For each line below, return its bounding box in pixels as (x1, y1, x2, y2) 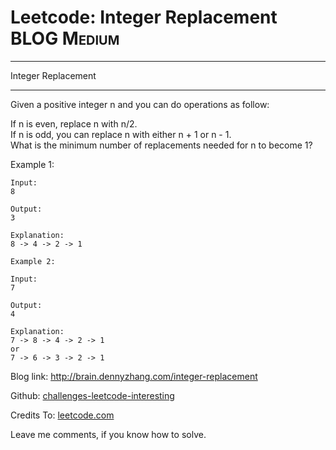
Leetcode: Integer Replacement (10, 6, 278, 29)
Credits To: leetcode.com (10, 409, 115, 421)
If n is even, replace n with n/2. (10, 117, 138, 130)
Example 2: (10, 256, 56, 266)
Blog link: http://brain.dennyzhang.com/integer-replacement (10, 370, 258, 382)
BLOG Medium (10, 27, 120, 50)
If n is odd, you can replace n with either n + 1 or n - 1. (10, 128, 232, 140)
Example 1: (10, 158, 55, 170)
